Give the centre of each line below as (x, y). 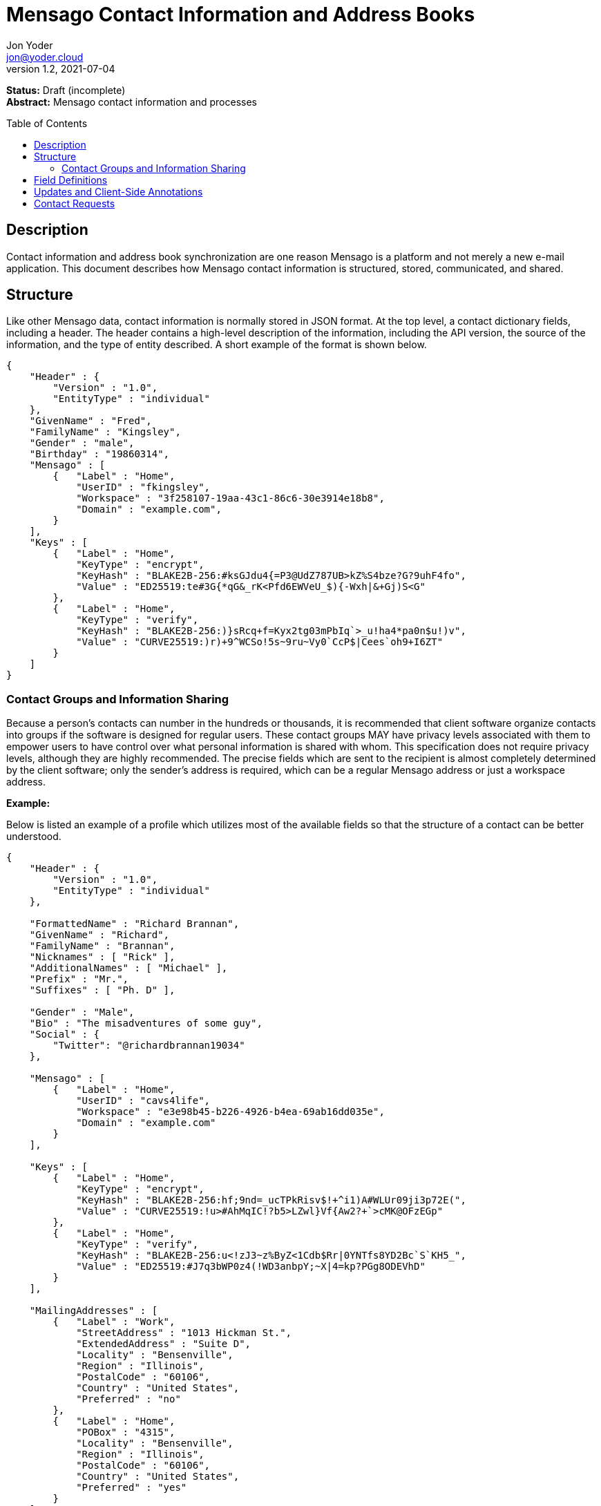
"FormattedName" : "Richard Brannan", (134, 924)
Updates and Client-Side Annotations (118, 191)
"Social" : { (64, 1035)
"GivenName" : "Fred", (90, 421)
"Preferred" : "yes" (132, 1488)
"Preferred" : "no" (128, 1399)
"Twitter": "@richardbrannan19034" (149, 1046)
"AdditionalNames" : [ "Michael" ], (128, 968)
